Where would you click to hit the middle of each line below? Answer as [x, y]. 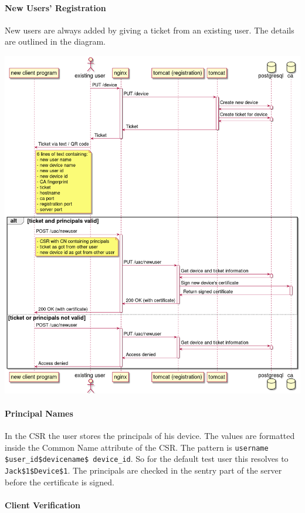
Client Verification [43, 504]
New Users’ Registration [55, 7]
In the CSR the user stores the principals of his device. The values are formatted [150, 436]
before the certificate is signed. [60, 482]
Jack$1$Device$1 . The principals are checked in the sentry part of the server [143, 470]
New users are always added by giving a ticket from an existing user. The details [150, 30]
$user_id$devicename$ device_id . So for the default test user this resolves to [147, 459]
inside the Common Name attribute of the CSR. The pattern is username [137, 447]
